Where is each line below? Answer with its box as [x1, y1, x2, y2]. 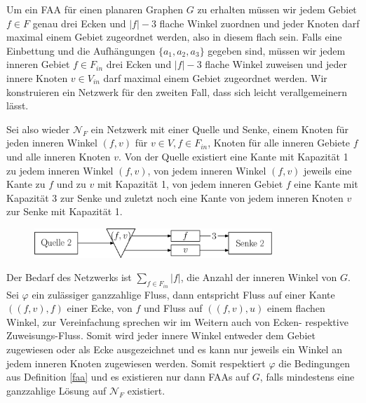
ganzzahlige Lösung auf [6, 383, 107, 397]
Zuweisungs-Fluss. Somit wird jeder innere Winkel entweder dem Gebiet [6, 328, 316, 343]
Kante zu [6, 177, 46, 191]
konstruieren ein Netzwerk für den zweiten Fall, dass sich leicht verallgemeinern [6, 84, 348, 99]
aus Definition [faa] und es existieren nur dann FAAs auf [6, 369, 250, 384]
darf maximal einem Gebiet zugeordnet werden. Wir [103, 70, 327, 85]
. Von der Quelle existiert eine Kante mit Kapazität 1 [118, 149, 348, 163]
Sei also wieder [6, 121, 70, 136]
